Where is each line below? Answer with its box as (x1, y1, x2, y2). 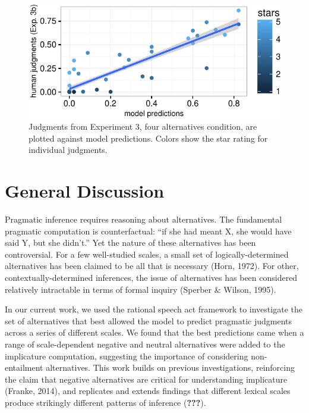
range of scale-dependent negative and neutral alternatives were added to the (5, 337, 285, 350)
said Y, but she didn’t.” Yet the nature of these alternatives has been (5, 236, 256, 249)
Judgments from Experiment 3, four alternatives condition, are (29, 120, 257, 133)
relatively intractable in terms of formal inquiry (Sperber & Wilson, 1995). (5, 283, 276, 295)
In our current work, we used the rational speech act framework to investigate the (5, 303, 302, 315)
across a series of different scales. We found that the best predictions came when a (5, 326, 304, 339)
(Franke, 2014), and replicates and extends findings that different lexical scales (5, 384, 291, 397)
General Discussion (5, 179, 165, 203)
